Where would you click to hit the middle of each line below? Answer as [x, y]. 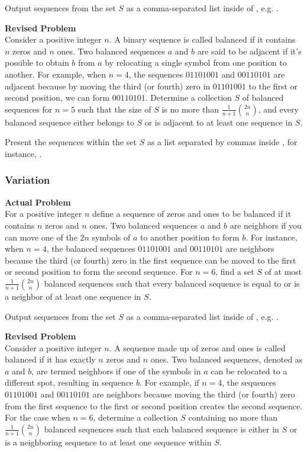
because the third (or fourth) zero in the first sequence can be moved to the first [151, 260]
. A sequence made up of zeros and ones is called [197, 347]
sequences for [29, 109]
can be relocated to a [249, 371]
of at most [283, 272]
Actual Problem [38, 202]
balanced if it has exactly [50, 359]
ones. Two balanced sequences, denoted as [227, 359]
